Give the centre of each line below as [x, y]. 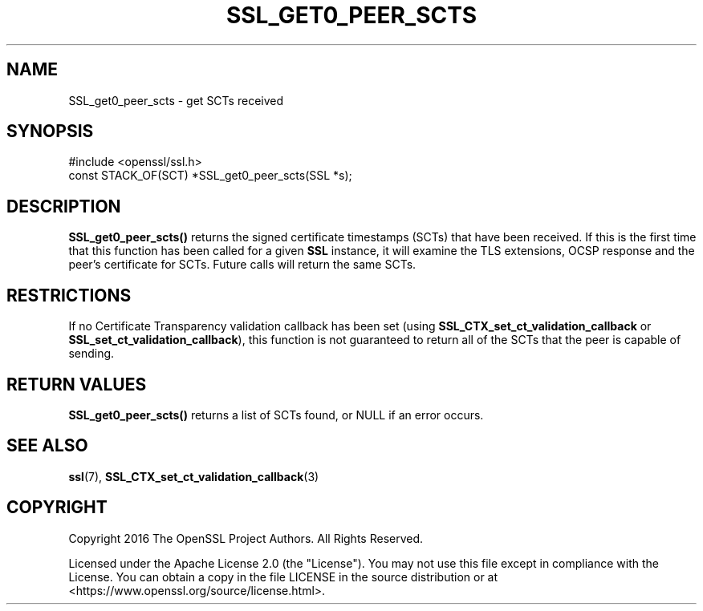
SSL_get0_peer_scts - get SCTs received [176, 100]
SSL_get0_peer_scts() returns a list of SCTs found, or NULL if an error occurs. [276, 415]
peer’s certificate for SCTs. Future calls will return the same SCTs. [242, 265]
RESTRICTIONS [69, 295]
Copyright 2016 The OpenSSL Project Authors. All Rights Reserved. [246, 538]
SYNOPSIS [50, 132]
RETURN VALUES [77, 384]
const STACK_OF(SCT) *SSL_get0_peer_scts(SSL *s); [210, 176]
